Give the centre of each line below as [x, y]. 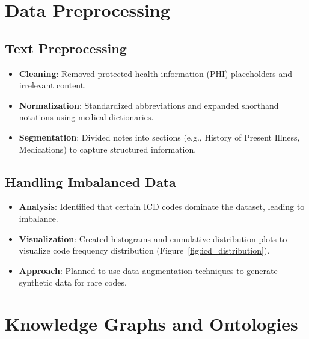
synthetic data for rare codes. [73, 282]
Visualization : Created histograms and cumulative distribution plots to [153, 238]
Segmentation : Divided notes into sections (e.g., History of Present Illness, [159, 137]
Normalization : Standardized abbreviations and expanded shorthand [149, 105]
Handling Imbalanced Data [90, 181]
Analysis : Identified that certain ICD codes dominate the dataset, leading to [162, 206]
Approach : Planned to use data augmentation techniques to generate [148, 270]
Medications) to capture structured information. [108, 149]
